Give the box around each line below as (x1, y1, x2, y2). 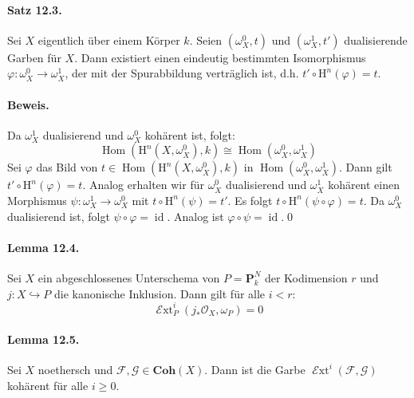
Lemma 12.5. (7, 331, 80, 348)
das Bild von (36, 159, 98, 175)
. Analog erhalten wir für (82, 176, 204, 193)
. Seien (189, 31, 223, 48)
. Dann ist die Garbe (204, 361, 306, 378)
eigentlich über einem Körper (37, 31, 180, 48)
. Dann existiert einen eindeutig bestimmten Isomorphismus (74, 49, 366, 65)
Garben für (7, 49, 61, 65)
